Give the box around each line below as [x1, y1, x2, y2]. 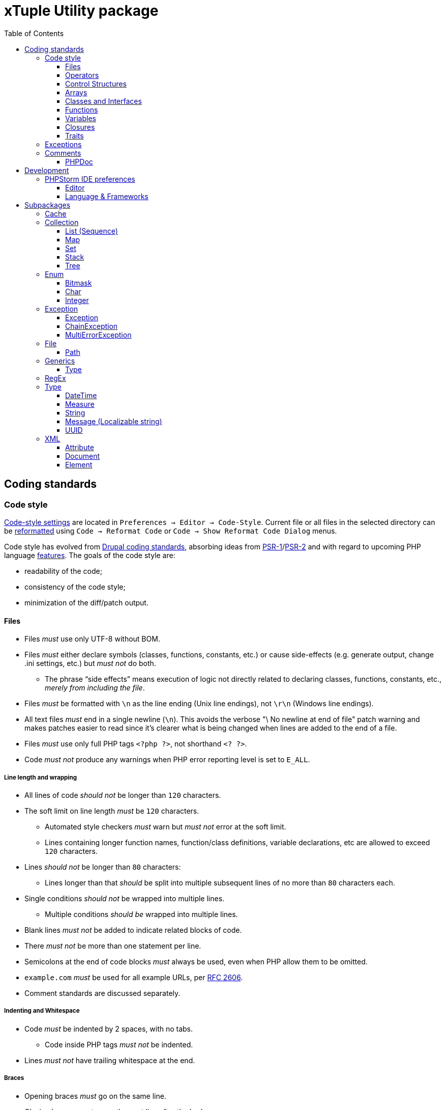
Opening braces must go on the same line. [24, 1091, 166, 1100]
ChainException [65, 321, 118, 330]
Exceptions [45, 140, 82, 149]
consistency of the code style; [24, 582, 126, 591]
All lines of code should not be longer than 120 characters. [24, 790, 221, 799]
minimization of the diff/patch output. [24, 598, 149, 607]
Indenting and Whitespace [4, 1007, 80, 1015]
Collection [45, 217, 79, 227]
